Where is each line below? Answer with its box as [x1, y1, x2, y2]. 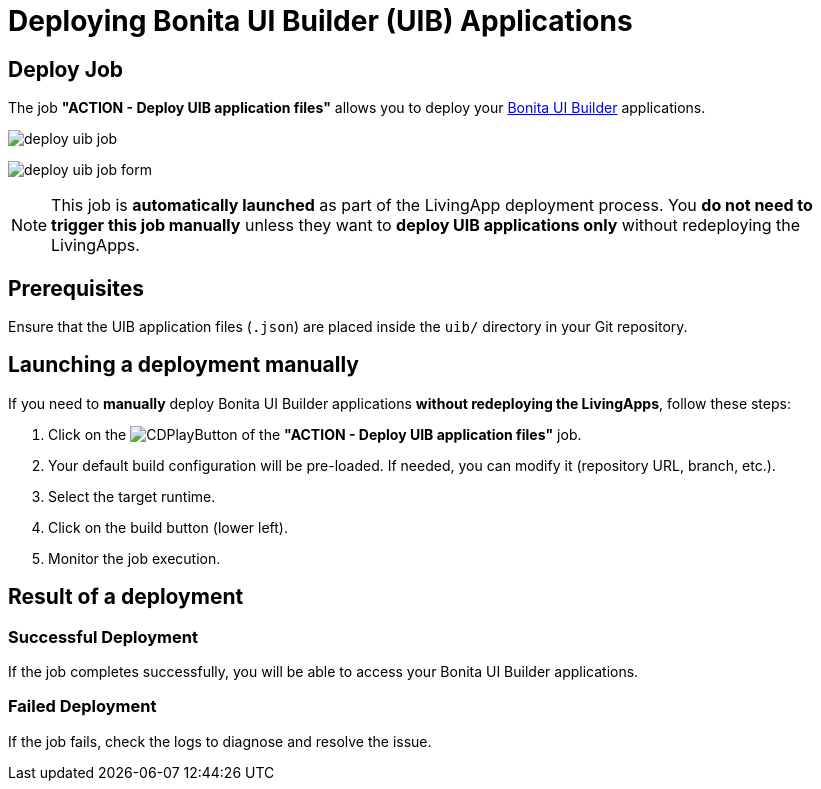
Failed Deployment [8, 696, 157, 717]
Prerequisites [8, 275, 144, 301]
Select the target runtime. [48, 487, 216, 505]
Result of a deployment [8, 584, 244, 610]
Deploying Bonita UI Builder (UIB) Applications [8, 4, 633, 38]
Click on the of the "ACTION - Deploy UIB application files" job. [48, 425, 582, 443]
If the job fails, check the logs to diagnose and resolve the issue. [8, 732, 432, 750]
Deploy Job [8, 56, 124, 82]
